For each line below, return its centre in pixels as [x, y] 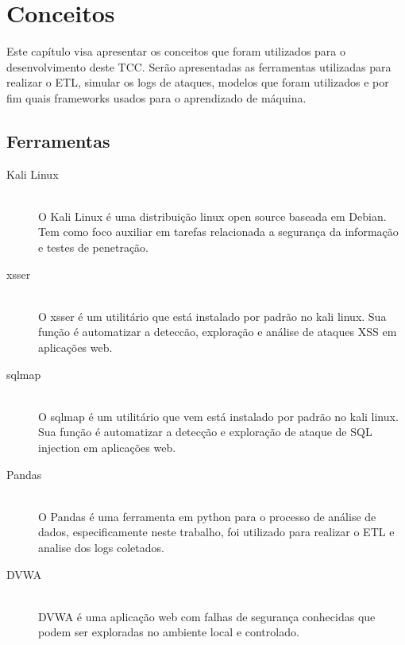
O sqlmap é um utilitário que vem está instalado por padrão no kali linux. [218, 416]
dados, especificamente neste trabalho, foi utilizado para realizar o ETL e [216, 532]
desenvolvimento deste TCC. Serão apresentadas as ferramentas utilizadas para [199, 66]
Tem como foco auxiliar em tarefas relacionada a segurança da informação [218, 232]
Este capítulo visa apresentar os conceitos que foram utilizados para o [176, 51]
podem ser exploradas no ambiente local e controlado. [169, 632]
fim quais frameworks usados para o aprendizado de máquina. [156, 97]
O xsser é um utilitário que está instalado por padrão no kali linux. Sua [212, 316]
